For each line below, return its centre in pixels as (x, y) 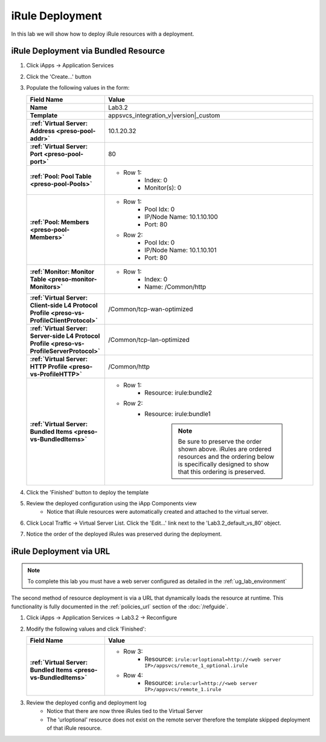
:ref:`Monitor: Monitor (62, 271)
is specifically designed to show (223, 464)
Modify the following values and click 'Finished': (86, 629)
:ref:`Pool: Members (59, 222)
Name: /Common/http (175, 286)
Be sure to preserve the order (220, 441)
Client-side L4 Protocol (64, 305)
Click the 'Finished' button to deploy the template (88, 492)
